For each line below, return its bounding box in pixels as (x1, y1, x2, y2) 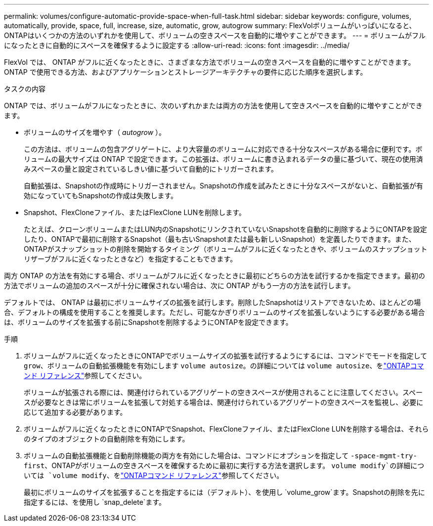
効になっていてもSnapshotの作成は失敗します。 (24, 191, 178, 200)
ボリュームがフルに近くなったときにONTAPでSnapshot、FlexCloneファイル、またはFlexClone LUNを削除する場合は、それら (24, 425, 429, 433)
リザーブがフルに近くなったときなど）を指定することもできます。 (24, 255, 237, 263)
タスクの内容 (4, 85, 45, 93)
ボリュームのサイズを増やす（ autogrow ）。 (24, 128, 166, 136)
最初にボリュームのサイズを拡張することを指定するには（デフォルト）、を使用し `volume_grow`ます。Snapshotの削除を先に (24, 488, 425, 496)
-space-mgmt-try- (350, 452, 417, 460)
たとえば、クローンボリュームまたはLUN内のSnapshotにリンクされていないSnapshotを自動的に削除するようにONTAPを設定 (24, 225, 427, 233)
